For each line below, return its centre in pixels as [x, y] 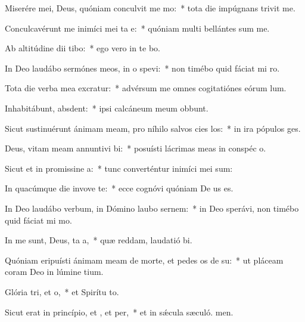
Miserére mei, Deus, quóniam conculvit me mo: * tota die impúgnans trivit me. [150, 8]
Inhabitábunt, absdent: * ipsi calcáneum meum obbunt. [107, 108]
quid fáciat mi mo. [38, 220]
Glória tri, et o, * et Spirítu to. [62, 291]
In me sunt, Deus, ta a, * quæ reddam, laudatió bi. [99, 240]
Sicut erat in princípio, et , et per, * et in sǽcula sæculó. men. [119, 312]
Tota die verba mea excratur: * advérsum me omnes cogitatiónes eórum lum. [146, 88]
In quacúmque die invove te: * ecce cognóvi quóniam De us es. [119, 188]
